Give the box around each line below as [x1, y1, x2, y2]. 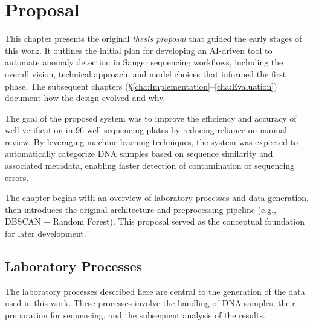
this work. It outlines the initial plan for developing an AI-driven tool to [5, 44, 273, 56]
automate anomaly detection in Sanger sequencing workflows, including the [5, 56, 283, 68]
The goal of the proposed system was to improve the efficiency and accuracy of [5, 111, 297, 124]
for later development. [5, 227, 86, 240]
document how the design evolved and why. [5, 91, 166, 104]
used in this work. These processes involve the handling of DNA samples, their [5, 297, 295, 309]
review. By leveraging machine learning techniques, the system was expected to [5, 135, 298, 148]
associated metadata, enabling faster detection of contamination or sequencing [5, 159, 295, 172]
